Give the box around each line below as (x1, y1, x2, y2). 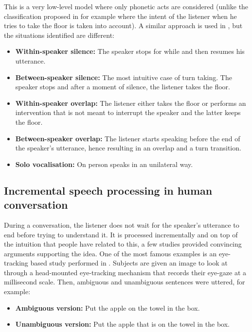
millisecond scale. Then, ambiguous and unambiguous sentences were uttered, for (4, 277, 245, 287)
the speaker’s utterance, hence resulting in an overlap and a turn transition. (15, 143, 241, 153)
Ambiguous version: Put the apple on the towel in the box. (15, 302, 200, 313)
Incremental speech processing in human (4, 183, 213, 198)
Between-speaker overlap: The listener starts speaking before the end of (15, 133, 240, 143)
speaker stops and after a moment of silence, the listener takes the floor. (15, 82, 230, 92)
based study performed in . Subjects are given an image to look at (30, 258, 228, 268)
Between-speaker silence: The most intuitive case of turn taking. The (15, 72, 232, 82)
